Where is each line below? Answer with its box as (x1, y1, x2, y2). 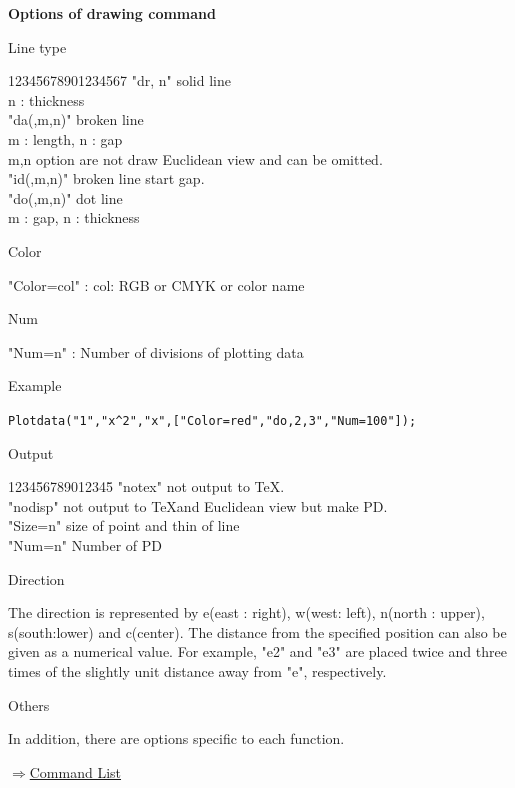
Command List (29, 761, 122, 782)
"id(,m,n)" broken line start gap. (8, 168, 205, 189)
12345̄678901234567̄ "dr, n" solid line (8, 70, 231, 91)
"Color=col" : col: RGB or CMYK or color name (8, 274, 305, 295)
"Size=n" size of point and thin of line (8, 515, 240, 536)
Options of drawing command (8, 3, 216, 23)
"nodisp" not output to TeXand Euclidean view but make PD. (8, 495, 388, 516)
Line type (8, 36, 67, 57)
